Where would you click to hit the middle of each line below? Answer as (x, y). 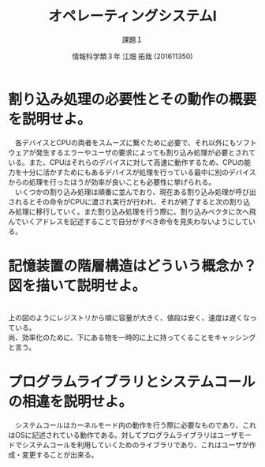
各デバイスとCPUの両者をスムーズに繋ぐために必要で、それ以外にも (125, 142)
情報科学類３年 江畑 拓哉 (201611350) (132, 56)
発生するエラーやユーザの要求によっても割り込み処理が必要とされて (146, 152)
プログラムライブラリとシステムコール (132, 381)
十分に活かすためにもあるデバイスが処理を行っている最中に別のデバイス (139, 172)
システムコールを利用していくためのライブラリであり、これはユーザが (136, 445)
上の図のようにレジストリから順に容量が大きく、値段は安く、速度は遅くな (129, 317)
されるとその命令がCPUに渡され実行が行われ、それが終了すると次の (119, 201)
